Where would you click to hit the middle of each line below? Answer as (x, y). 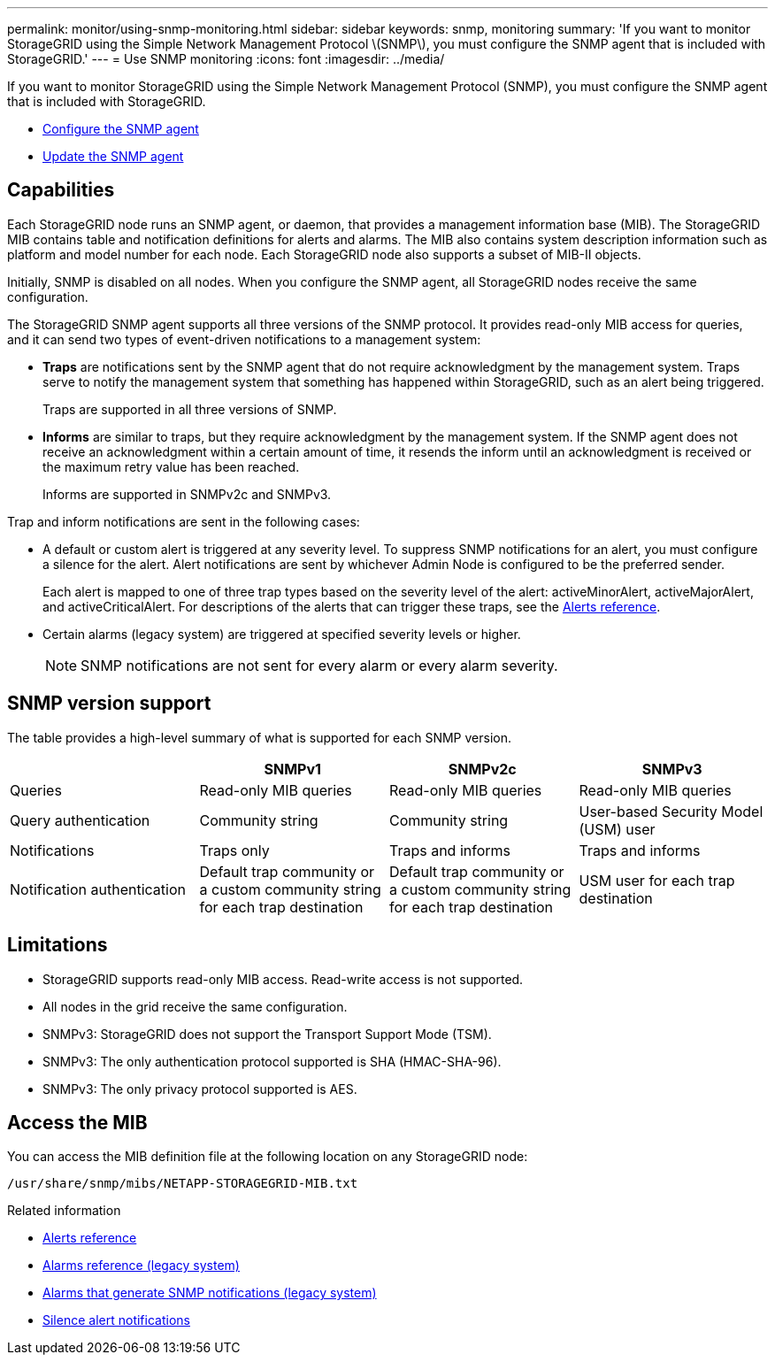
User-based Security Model (671, 811)
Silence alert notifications (116, 1320)
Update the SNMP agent (113, 156)
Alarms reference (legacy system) (141, 1266)
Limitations (58, 945)
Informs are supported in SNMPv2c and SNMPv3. (187, 494)
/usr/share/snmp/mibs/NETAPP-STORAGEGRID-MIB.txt (183, 1184)
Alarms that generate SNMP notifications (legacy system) (210, 1293)
